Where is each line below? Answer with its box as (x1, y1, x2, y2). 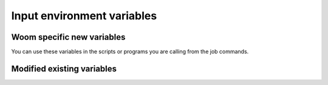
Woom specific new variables (11, 32, 126, 42)
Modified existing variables (11, 63, 117, 74)
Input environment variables (11, 9, 157, 22)
